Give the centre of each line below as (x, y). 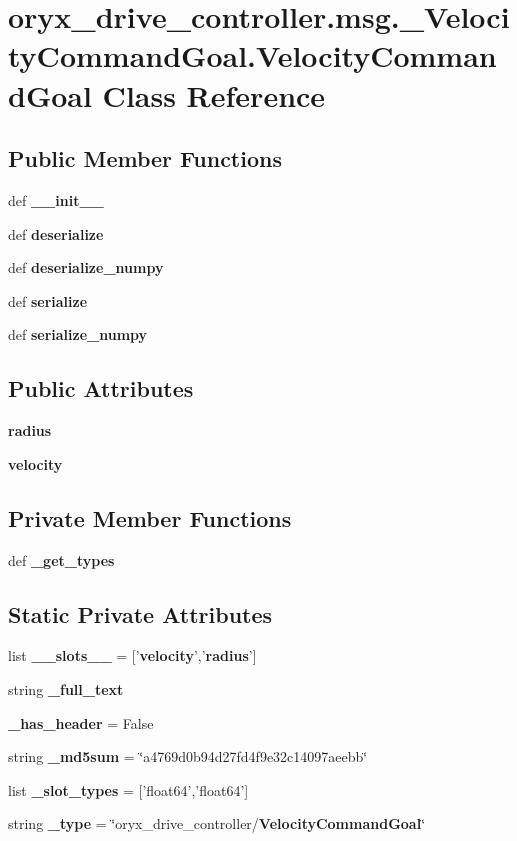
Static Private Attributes (140, 613)
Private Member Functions (150, 517)
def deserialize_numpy (86, 267)
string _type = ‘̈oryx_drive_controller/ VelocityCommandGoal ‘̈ (217, 823)
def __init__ (56, 199)
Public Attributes (101, 388)
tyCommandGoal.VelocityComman (252, 55)
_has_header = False (81, 722)
